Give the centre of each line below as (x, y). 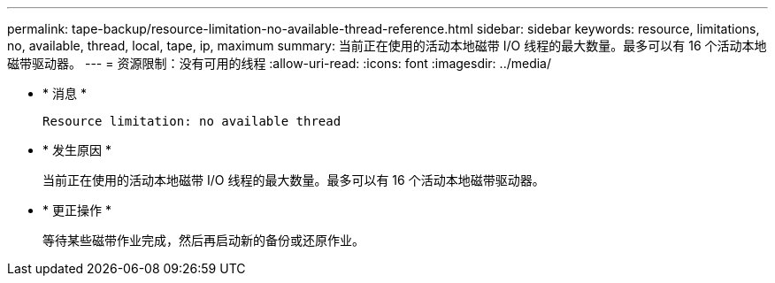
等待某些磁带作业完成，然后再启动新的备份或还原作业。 (203, 240)
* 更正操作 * (77, 210)
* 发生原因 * (77, 150)
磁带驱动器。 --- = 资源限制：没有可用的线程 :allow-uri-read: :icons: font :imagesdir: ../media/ (280, 63)
